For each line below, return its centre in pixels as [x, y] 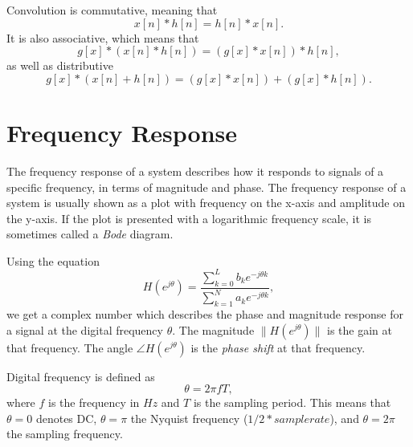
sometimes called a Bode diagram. [90, 234]
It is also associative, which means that [103, 37]
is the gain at [360, 329]
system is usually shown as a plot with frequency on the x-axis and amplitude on [206, 203]
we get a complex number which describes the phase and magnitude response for [205, 313]
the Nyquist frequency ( [189, 418]
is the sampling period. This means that [292, 402]
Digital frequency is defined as [81, 376]
